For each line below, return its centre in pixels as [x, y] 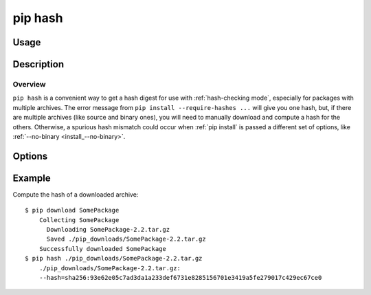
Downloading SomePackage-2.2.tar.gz [108, 229]
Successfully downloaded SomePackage [102, 249]
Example [32, 178]
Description [38, 64]
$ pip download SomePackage [72, 210]
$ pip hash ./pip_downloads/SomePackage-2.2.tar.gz [114, 259]
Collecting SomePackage [79, 220]
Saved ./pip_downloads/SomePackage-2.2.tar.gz [126, 239]
